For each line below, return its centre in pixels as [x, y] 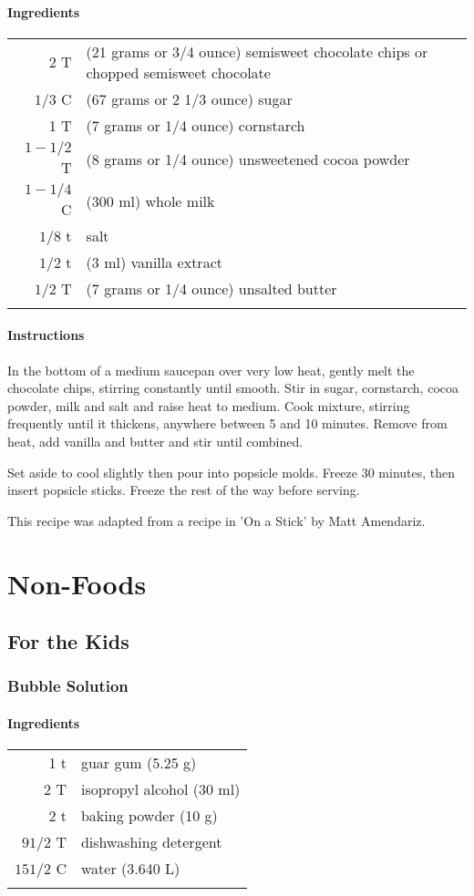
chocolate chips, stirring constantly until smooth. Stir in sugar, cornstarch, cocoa [233, 388]
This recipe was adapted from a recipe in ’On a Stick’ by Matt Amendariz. [216, 520]
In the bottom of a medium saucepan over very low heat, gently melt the [211, 370]
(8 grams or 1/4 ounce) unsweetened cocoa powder [248, 160]
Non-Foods [77, 583]
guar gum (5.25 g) [139, 763]
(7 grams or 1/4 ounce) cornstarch [196, 125]
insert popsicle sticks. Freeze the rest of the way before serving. [184, 490]
